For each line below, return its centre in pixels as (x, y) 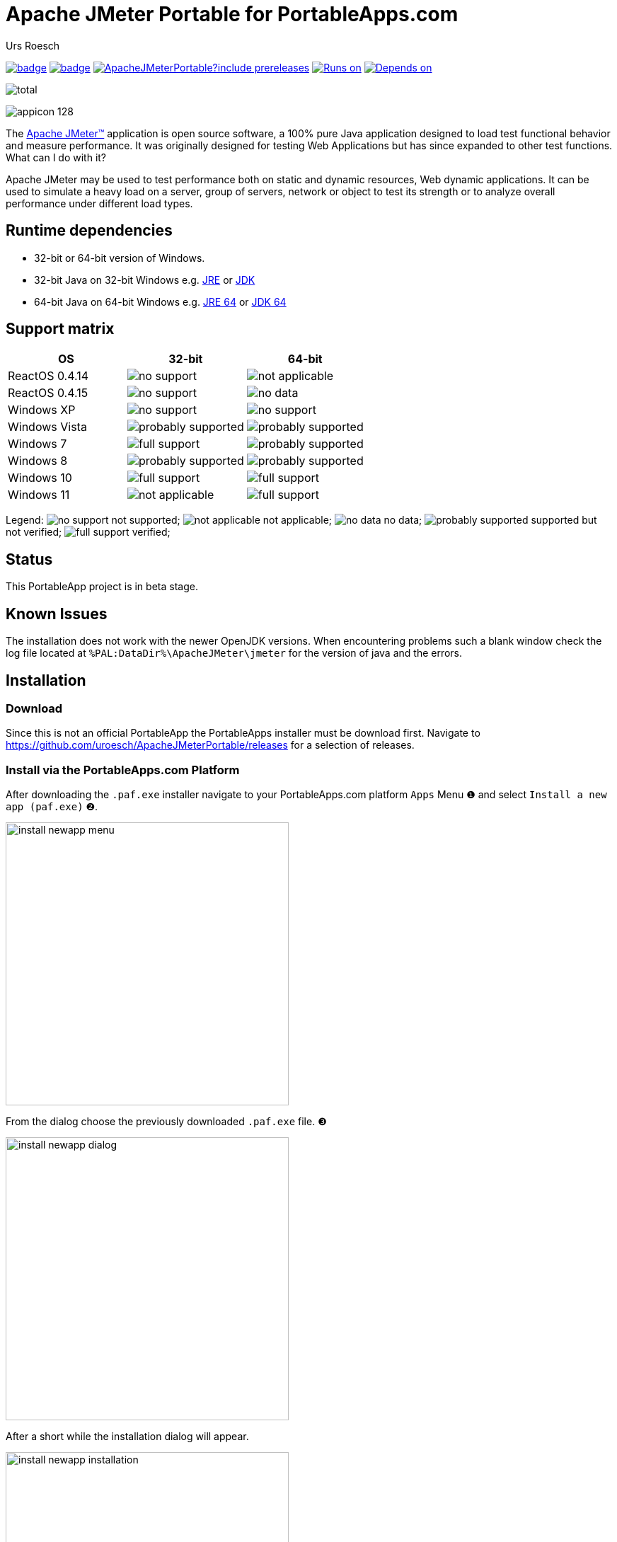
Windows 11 (39, 495)
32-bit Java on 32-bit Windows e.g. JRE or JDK (145, 280)
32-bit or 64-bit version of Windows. (120, 258)
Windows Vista (47, 427)
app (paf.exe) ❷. (52, 807)
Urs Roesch (33, 45)
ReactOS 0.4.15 (48, 393)
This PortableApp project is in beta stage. (102, 587)
